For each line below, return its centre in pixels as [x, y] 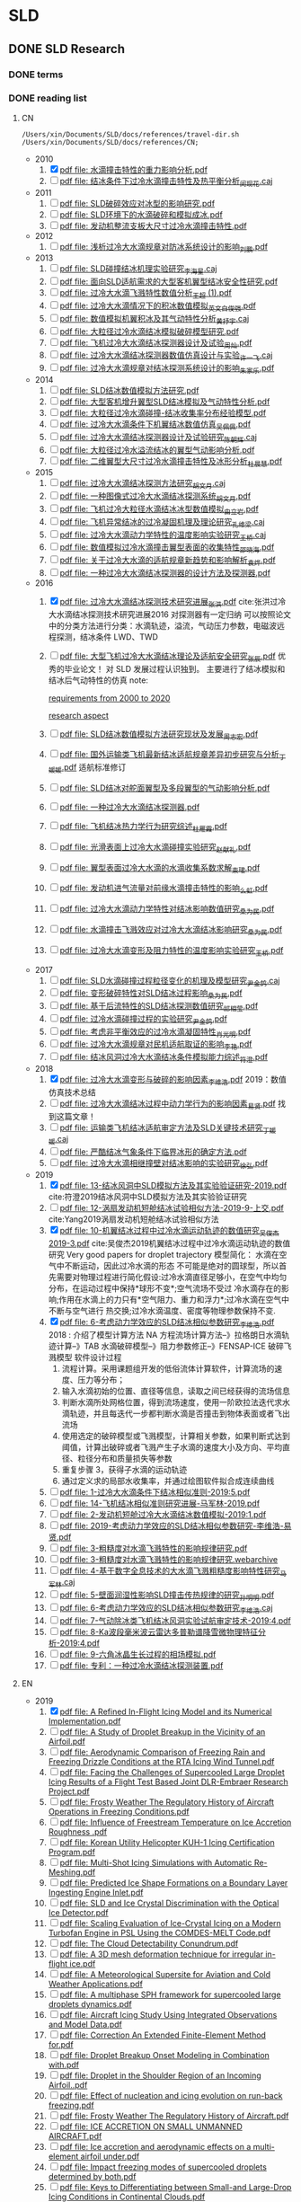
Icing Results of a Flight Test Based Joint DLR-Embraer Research [168, 1782]
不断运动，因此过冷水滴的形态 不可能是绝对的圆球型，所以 [172, 1265]
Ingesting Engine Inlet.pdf [96, 1892]
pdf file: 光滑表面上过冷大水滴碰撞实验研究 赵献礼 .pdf [155, 848]
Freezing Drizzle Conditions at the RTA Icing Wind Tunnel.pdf [161, 1761]
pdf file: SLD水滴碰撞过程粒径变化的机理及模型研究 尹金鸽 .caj [170, 982]
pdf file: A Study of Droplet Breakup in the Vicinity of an [163, 1731]
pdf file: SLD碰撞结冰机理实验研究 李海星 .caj [138, 270]
